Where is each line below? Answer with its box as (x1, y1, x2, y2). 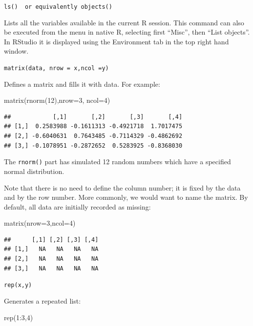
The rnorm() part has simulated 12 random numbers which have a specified (4, 156, 231, 167)
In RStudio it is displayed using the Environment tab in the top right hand (4, 36, 229, 46)
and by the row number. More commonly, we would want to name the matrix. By (4, 192, 248, 202)
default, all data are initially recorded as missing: (4, 201, 151, 211)
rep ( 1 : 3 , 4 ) (4, 312, 33, 322)
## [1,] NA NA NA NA (4, 246, 99, 253)
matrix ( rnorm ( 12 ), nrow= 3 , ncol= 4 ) (4, 95, 110, 105)
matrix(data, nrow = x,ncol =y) (4, 65, 109, 72)
